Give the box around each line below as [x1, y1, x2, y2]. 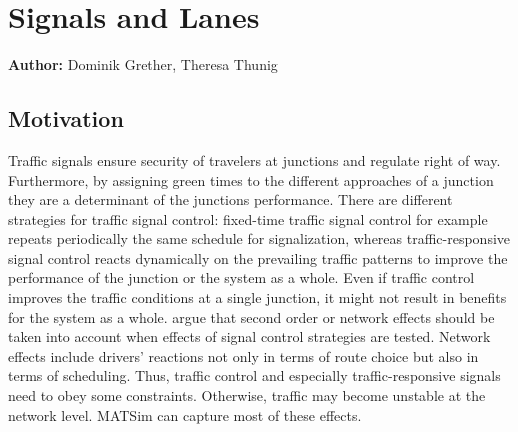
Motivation [8, 103, 124, 134]
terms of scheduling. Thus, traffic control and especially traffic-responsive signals [8, 365, 501, 386]
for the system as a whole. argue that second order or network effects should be [8, 306, 495, 327]
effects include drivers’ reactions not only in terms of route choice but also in [8, 345, 479, 366]
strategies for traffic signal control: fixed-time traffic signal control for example [8, 208, 488, 229]
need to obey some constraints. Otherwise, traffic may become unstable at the [8, 385, 486, 406]
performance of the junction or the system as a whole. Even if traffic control [8, 267, 475, 288]
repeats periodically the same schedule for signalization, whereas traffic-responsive [8, 228, 511, 249]
